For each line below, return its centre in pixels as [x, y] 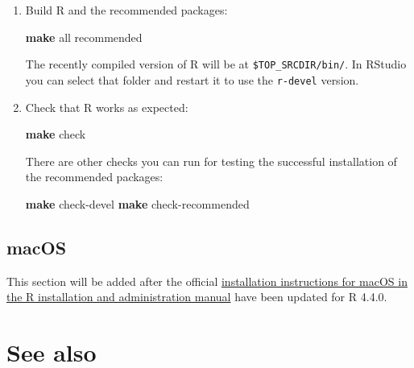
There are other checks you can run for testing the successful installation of [211, 161]
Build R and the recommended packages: [126, 10]
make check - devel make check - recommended [137, 203]
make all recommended [84, 37]
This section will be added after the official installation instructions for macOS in [207, 281]
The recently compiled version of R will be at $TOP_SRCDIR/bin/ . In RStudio [216, 64]
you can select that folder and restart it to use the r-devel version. [192, 79]
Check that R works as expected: [107, 107]
